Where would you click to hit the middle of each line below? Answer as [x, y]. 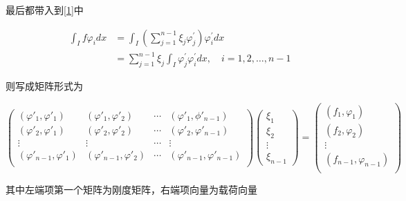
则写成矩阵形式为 [44, 85]
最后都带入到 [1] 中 [45, 10]
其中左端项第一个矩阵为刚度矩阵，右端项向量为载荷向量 [131, 189]
